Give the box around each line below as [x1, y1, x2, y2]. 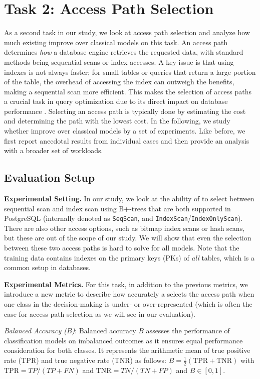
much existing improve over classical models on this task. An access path [4, 37, 228, 47]
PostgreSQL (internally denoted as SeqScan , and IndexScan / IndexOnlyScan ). [4, 213, 243, 223]
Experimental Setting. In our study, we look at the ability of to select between [4, 193, 254, 204]
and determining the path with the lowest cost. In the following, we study [4, 115, 230, 126]
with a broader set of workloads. [4, 145, 103, 156]
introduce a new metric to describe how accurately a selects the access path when [4, 289, 254, 299]
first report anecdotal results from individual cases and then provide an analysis [4, 135, 249, 146]
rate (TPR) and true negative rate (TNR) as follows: [4, 355, 167, 365]
